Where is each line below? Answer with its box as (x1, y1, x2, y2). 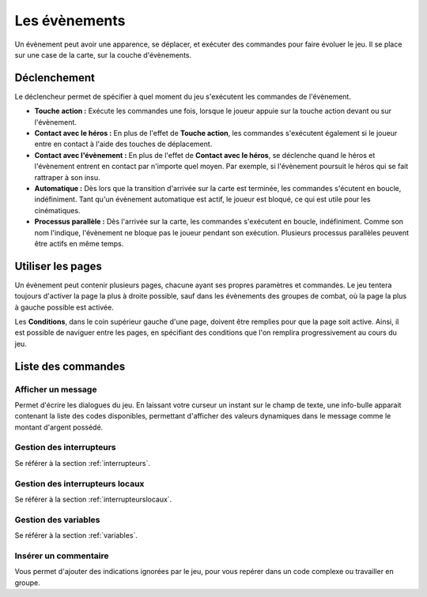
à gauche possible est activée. (14, 302, 114, 312)
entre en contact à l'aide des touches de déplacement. (34, 139, 213, 149)
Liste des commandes (14, 359, 126, 373)
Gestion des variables (14, 514, 100, 525)
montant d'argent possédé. (14, 422, 104, 432)
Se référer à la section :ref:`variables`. (14, 531, 138, 540)
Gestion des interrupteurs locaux (14, 478, 145, 489)
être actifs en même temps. (34, 238, 124, 248)
